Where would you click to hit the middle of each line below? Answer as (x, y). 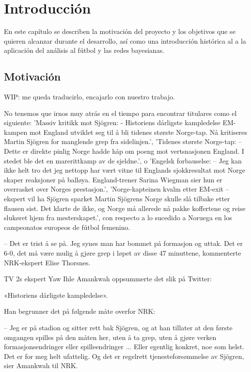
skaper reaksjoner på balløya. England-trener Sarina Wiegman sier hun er (113, 179)
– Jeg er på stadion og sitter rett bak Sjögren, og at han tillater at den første (118, 327)
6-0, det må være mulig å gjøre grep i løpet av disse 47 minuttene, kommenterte (123, 253)
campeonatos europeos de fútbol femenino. (67, 227)
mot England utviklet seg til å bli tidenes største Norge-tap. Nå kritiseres (138, 132)
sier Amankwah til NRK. (41, 365)
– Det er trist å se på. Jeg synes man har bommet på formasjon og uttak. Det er (124, 243)
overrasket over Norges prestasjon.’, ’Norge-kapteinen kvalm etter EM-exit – (117, 189)
